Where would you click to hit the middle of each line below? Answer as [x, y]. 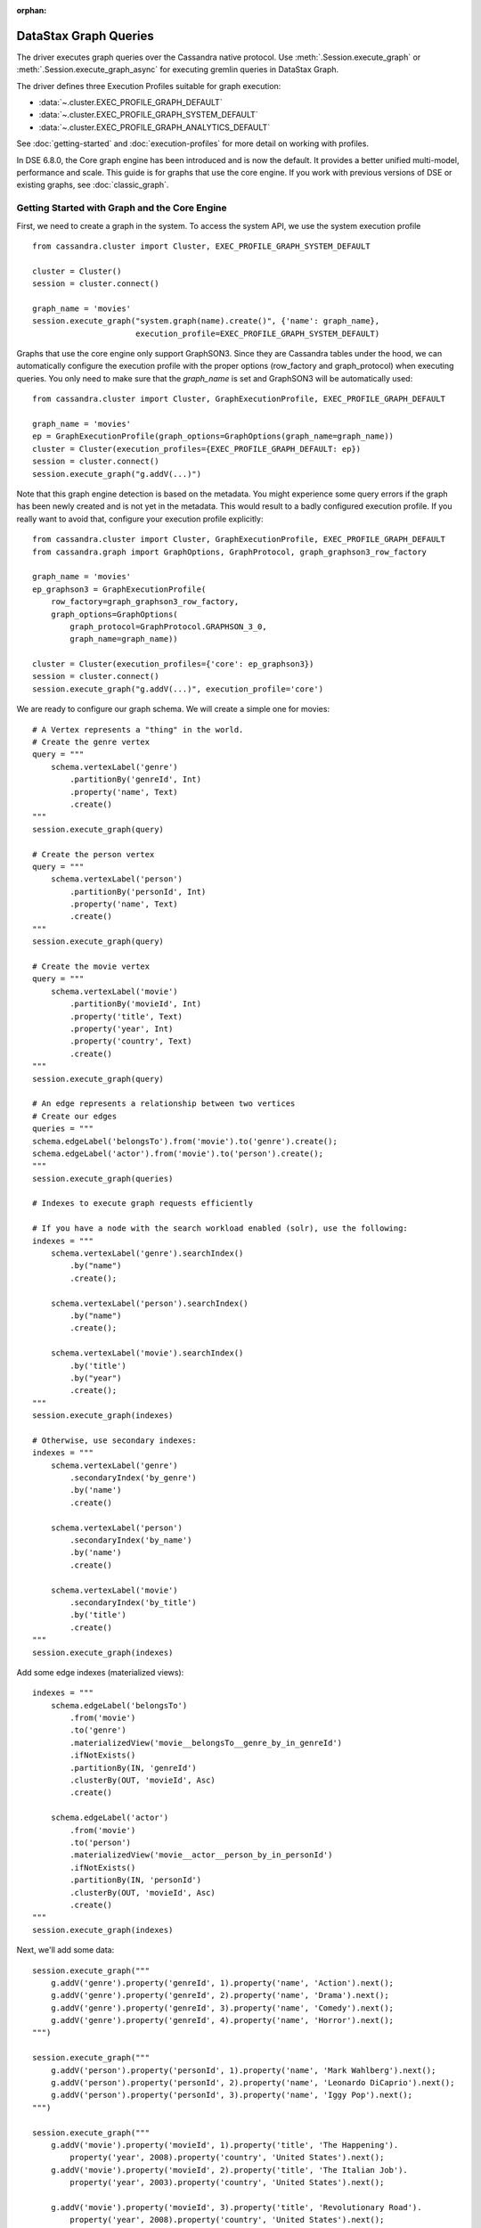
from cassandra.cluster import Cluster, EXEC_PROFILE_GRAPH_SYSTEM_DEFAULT [201, 246]
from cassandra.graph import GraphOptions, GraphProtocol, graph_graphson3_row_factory [230, 552]
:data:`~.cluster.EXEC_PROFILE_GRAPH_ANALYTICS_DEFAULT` [155, 127]
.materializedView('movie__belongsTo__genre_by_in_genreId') [206, 1743]
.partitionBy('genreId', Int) [136, 779]
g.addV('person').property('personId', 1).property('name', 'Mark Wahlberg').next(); [243, 2070]
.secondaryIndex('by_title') [134, 1602]
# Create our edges [75, 1116]
